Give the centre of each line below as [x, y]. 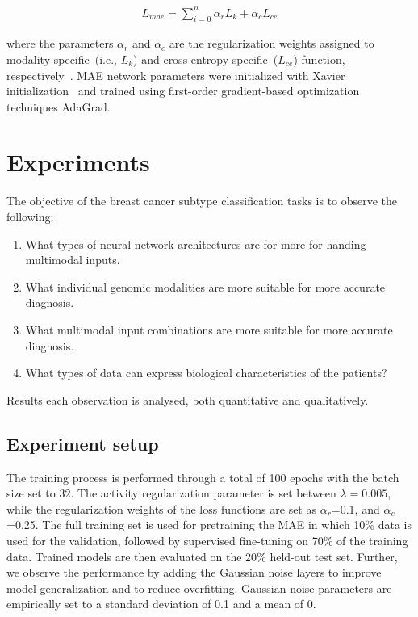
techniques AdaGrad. [59, 106]
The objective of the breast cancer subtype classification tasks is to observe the [202, 201]
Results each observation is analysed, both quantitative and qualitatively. [188, 399]
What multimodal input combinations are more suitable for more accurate [209, 329]
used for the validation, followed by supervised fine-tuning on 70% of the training [207, 540]
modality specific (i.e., [62, 59]
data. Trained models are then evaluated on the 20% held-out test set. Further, [202, 556]
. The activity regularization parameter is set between [203, 493]
